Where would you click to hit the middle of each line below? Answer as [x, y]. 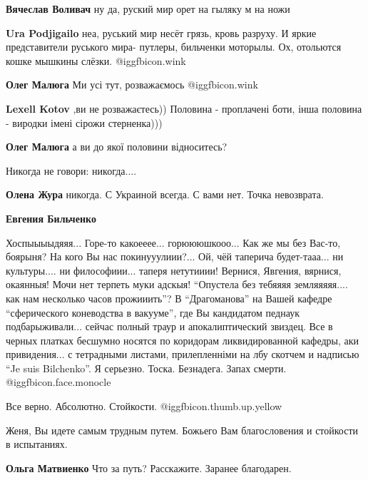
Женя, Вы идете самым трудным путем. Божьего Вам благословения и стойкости [182, 430]
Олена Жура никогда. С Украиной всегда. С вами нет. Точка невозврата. [165, 194]
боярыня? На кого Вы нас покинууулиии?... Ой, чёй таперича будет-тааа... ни [175, 256]
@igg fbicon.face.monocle [58, 382]
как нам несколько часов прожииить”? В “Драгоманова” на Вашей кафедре [169, 298]
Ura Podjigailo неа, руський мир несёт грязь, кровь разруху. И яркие [161, 32]
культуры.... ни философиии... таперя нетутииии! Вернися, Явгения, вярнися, [174, 270]
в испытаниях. [37, 444]
